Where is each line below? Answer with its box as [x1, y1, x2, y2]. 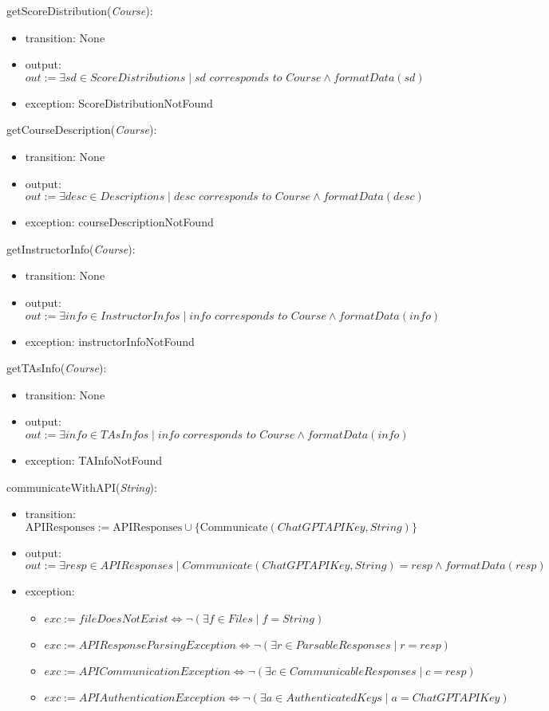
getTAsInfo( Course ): [6, 359, 107, 376]
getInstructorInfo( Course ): [6, 240, 136, 257]
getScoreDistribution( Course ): [6, 2, 153, 18]
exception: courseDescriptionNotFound [25, 214, 214, 230]
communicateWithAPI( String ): [6, 478, 157, 495]
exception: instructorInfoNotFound [25, 332, 195, 349]
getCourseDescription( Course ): [6, 121, 157, 138]
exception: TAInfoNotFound [25, 451, 163, 468]
